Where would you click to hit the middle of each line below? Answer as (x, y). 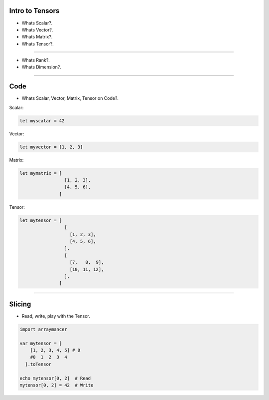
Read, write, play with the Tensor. (56, 316)
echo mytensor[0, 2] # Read (55, 378)
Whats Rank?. (36, 60)
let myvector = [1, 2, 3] (51, 147)
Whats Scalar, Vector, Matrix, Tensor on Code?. (70, 98)
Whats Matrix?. (37, 37)
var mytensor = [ (41, 343)
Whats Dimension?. (42, 67)
